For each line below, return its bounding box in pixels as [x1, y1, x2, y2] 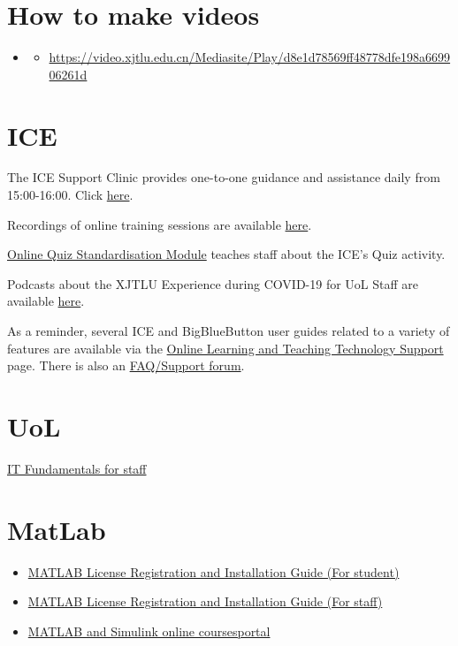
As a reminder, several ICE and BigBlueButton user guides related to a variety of [7, 322, 450, 339]
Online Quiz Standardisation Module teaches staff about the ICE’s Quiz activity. [7, 245, 446, 263]
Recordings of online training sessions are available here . [7, 215, 312, 233]
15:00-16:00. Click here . [7, 186, 134, 204]
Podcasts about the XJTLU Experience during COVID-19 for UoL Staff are [7, 274, 419, 293]
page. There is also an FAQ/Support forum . [7, 356, 245, 375]
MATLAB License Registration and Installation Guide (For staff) [27, 592, 383, 611]
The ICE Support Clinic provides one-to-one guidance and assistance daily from [7, 168, 440, 186]
